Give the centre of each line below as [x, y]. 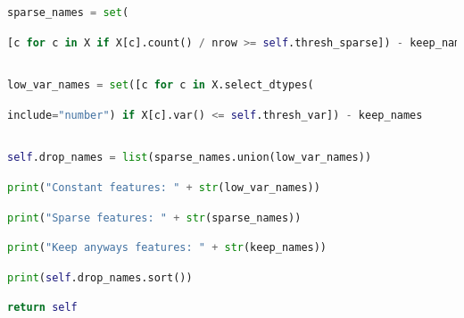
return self [42, 308]
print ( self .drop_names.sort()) [100, 277]
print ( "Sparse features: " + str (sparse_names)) [154, 218]
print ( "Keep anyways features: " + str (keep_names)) [167, 248]
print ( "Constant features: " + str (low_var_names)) [164, 187]
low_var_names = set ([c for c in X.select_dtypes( [161, 85]
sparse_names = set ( [68, 13]
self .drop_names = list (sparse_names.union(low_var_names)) [190, 158]
